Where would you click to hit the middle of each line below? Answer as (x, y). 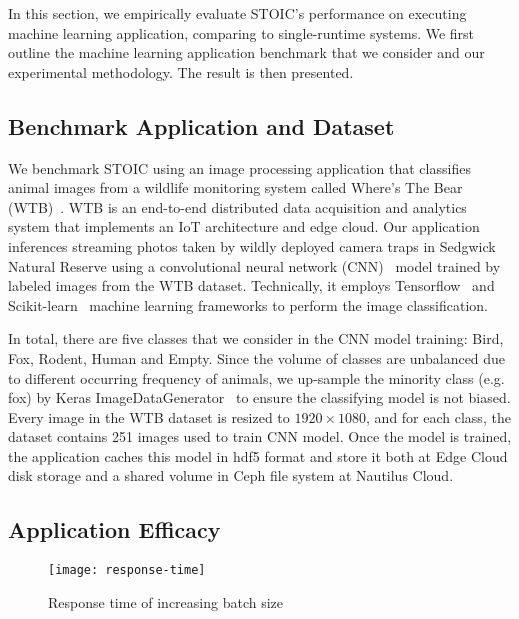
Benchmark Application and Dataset (201, 125)
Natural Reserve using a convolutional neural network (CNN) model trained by (254, 265)
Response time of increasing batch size (166, 601)
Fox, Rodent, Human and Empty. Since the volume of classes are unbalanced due (257, 357)
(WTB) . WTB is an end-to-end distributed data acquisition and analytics (237, 206)
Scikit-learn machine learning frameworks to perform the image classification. (248, 304)
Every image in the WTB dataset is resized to (149, 416)
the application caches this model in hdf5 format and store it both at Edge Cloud (258, 455)
